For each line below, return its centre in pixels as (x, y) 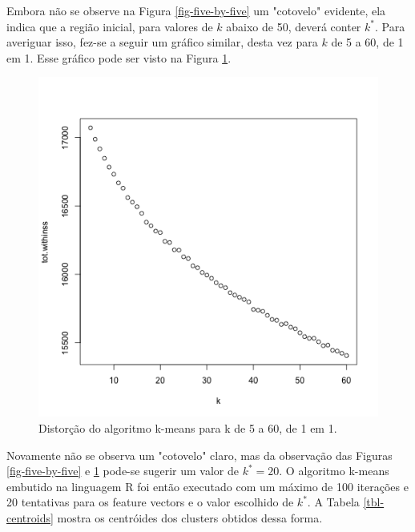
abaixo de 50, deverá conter (294, 26)
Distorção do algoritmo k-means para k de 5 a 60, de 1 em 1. (188, 427)
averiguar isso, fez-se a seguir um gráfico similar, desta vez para (162, 42)
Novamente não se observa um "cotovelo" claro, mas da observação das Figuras (199, 455)
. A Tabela (333, 502)
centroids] (30, 517)
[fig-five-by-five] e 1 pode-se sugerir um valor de (123, 471)
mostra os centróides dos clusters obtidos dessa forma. (190, 517)
